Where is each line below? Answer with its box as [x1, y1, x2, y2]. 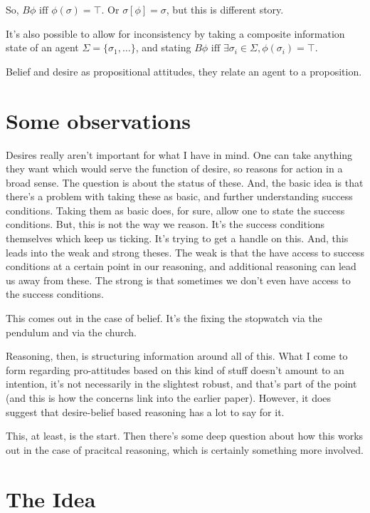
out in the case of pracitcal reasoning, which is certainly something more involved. [6, 442, 364, 457]
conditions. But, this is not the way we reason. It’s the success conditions [6, 217, 325, 232]
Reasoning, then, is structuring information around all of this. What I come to [6, 348, 348, 363]
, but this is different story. [166, 2, 284, 16]
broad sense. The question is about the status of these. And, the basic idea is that [6, 175, 364, 190]
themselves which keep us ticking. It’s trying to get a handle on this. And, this [6, 231, 349, 246]
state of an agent [6, 40, 79, 55]
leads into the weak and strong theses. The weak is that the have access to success [6, 244, 364, 259]
